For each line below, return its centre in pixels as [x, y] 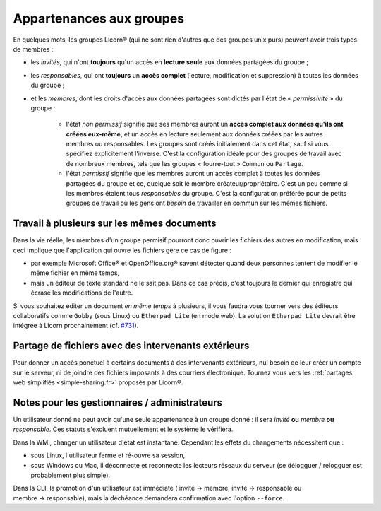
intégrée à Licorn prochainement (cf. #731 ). [76, 326]
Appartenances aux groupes [99, 18]
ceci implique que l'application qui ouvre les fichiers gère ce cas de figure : [122, 250]
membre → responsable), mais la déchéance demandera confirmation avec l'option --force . [149, 498]
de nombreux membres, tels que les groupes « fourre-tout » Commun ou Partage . [185, 163]
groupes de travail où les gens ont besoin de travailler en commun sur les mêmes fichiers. [197, 203]
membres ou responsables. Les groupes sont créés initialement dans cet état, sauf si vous [197, 144]
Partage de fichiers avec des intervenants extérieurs [131, 346]
